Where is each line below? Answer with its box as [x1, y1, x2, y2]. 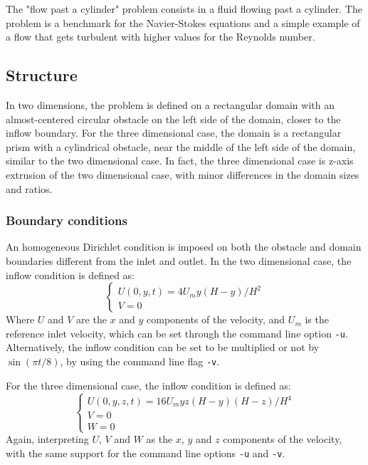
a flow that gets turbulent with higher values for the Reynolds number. [6, 29, 315, 44]
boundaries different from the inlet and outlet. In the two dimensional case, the [6, 253, 352, 268]
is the [305, 312, 329, 327]
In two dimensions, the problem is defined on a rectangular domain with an [6, 97, 335, 112]
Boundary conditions [6, 211, 127, 229]
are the [76, 312, 107, 327]
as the [146, 432, 173, 446]
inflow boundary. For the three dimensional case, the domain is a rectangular [6, 125, 342, 140]
